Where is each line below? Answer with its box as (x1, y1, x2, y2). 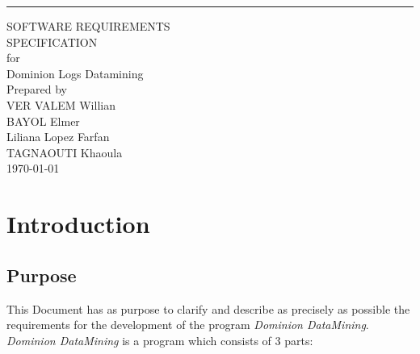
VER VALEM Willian (6, 96, 115, 113)
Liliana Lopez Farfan (6, 128, 110, 145)
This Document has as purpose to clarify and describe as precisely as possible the (6, 300, 410, 317)
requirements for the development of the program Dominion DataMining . (6, 316, 369, 333)
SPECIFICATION (6, 33, 98, 50)
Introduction (6, 207, 150, 240)
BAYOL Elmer (6, 112, 80, 129)
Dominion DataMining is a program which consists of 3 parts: (6, 331, 313, 348)
